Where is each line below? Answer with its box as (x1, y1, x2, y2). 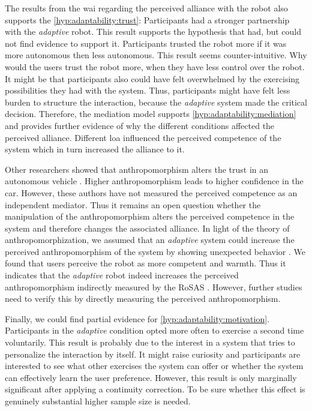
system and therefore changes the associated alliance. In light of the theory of (5, 221, 290, 234)
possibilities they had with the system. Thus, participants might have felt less (5, 84, 290, 97)
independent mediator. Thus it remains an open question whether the (5, 198, 261, 211)
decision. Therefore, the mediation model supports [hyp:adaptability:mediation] (5, 107, 296, 120)
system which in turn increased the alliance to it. (5, 143, 185, 155)
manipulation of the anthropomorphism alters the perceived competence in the (5, 210, 295, 223)
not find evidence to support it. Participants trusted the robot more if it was (5, 37, 287, 49)
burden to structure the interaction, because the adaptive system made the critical (5, 95, 307, 108)
